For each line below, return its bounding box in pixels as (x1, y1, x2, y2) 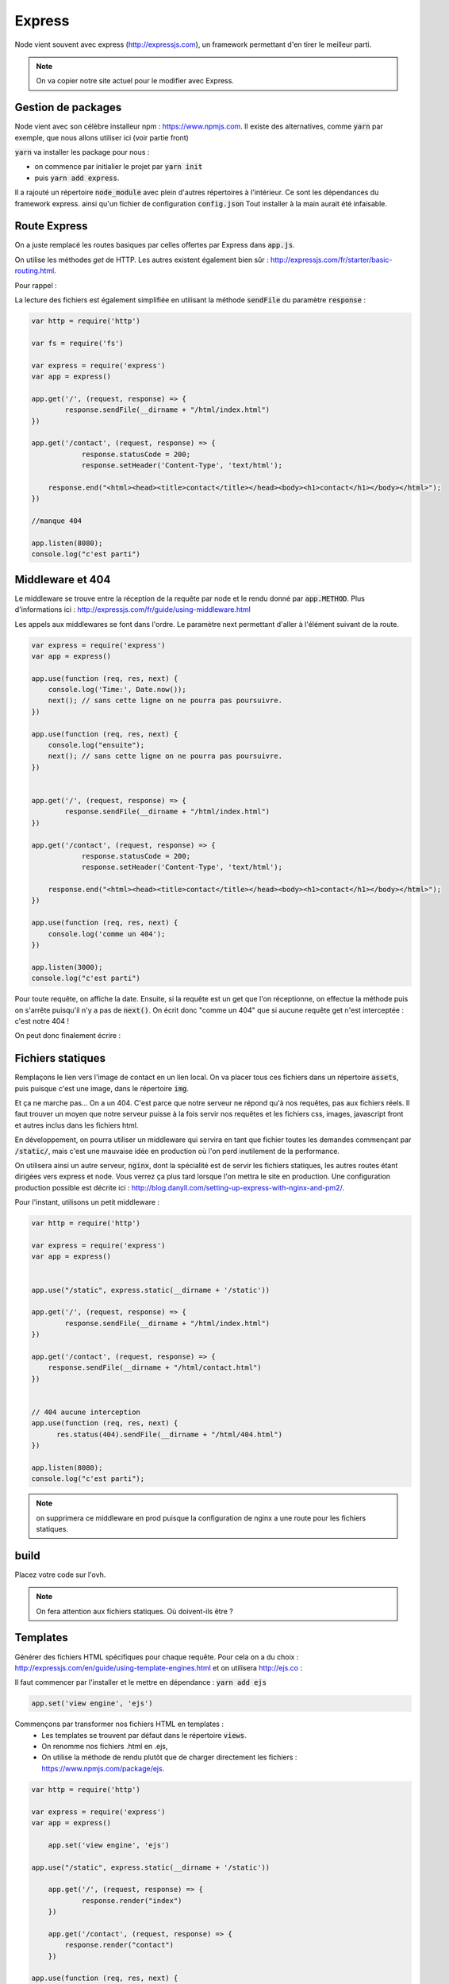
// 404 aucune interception (31, 1407, 140, 1417)
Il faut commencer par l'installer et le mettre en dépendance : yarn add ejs (14, 1678, 267, 1687)
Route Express (14, 219, 88, 233)
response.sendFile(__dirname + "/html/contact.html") (48, 1363, 262, 1372)
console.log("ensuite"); (48, 740, 145, 750)
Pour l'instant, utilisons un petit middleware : (14, 1198, 160, 1207)
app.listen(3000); (31, 963, 103, 971)
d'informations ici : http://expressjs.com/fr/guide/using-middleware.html (14, 605, 251, 614)
